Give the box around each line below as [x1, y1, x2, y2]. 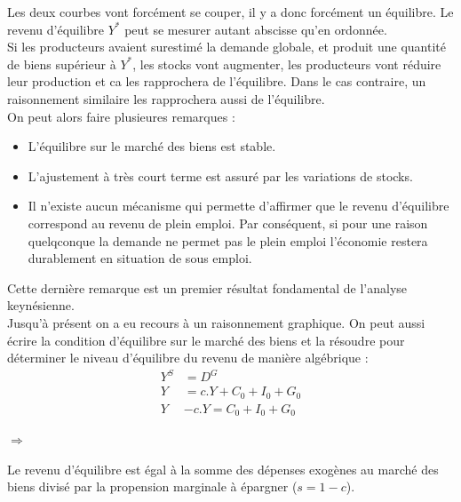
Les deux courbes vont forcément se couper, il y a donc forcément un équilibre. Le [7, 3, 454, 20]
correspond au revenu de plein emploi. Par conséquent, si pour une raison [28, 213, 428, 232]
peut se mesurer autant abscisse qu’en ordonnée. [124, 20, 387, 38]
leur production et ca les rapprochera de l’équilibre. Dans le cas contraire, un [7, 72, 426, 91]
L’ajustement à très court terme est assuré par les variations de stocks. [28, 166, 413, 185]
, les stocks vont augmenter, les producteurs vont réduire [132, 54, 441, 73]
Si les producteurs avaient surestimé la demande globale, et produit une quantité [7, 37, 446, 56]
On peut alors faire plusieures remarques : [7, 107, 235, 125]
